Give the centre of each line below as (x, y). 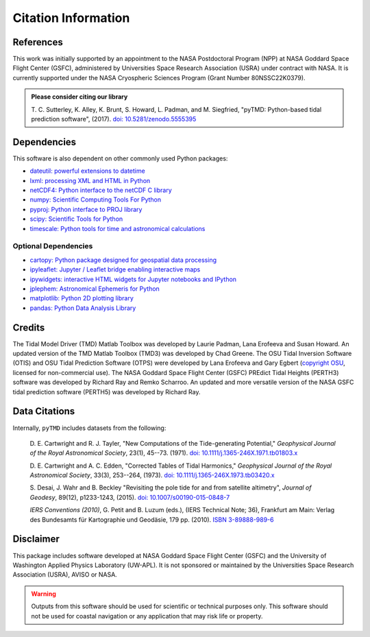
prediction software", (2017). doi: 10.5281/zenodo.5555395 (114, 119)
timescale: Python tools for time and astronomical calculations (118, 228)
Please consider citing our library (79, 97)
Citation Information (71, 18)
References (38, 42)
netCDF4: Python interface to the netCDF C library (101, 190)
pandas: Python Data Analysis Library (83, 308)
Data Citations (44, 411)
